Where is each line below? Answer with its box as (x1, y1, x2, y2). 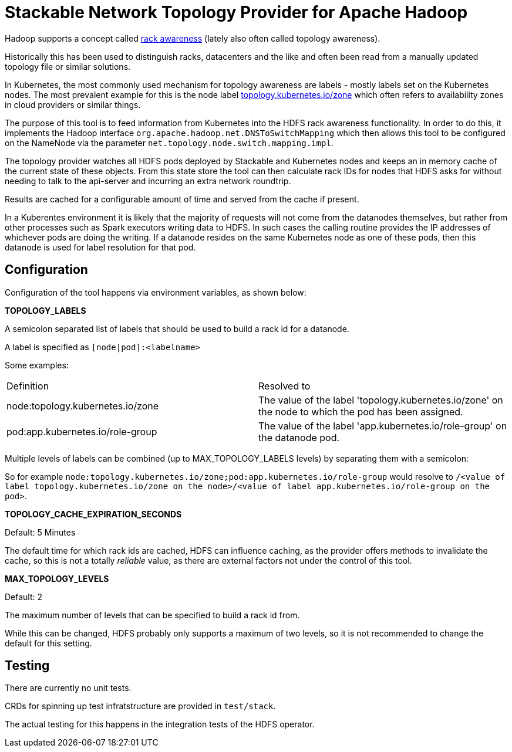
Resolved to (258, 380, 311, 392)
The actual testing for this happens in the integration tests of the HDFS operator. (5, 719, 315, 730)
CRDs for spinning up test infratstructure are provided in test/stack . (5, 701, 276, 712)
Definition (6, 380, 49, 392)
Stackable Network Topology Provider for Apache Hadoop (5, 2, 468, 22)
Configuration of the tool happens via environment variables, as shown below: (5, 287, 306, 297)
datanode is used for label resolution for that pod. (5, 242, 196, 252)
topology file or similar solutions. (5, 61, 131, 72)
